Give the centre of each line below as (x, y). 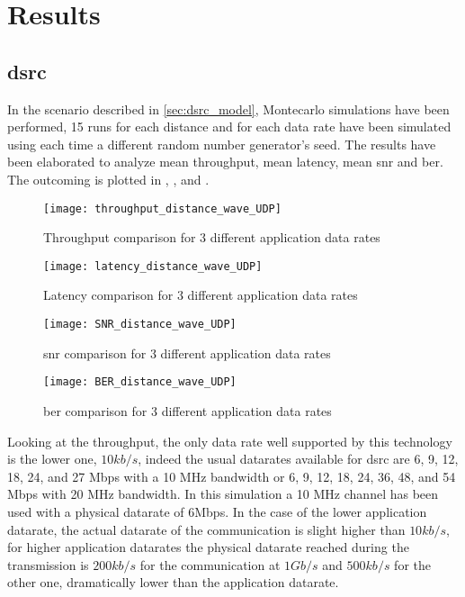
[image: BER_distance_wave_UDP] (140, 382)
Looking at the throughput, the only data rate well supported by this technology (230, 441)
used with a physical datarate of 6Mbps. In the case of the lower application (217, 511)
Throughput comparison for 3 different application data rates (212, 237)
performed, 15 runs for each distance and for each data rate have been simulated (229, 127)
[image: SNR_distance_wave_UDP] (140, 325)
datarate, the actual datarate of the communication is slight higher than (206, 529)
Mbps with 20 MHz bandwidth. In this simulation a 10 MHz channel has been (223, 494)
